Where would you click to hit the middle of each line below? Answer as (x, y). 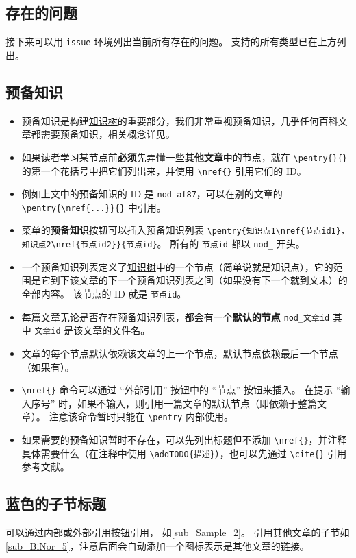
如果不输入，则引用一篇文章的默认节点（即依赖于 (188, 403)
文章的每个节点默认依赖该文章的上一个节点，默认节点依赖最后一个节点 (180, 353)
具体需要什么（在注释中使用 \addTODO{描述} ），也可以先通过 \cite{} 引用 (184, 453)
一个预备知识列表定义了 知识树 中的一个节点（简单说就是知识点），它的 (177, 266)
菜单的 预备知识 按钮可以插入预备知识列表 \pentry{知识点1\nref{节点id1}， (185, 230)
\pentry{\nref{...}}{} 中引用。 (94, 207)
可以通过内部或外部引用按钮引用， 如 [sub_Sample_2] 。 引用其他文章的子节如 (178, 532)
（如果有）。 (48, 366)
